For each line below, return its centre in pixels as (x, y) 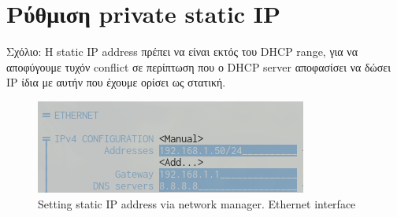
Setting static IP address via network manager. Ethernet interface (197, 203)
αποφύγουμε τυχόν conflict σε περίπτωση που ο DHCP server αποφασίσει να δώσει (198, 66)
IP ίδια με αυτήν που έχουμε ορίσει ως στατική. (116, 82)
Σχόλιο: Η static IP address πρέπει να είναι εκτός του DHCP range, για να (182, 51)
